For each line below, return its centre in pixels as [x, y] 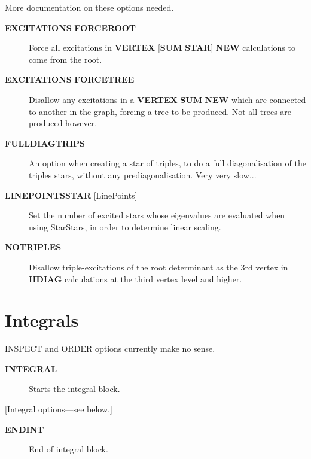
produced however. [63, 123]
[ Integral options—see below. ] [59, 409]
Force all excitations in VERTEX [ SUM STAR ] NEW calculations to [162, 48]
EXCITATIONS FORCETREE [70, 79]
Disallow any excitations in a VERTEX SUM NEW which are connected [167, 99]
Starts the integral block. [74, 389]
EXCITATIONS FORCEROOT [71, 27]
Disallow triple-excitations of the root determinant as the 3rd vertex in [158, 267]
